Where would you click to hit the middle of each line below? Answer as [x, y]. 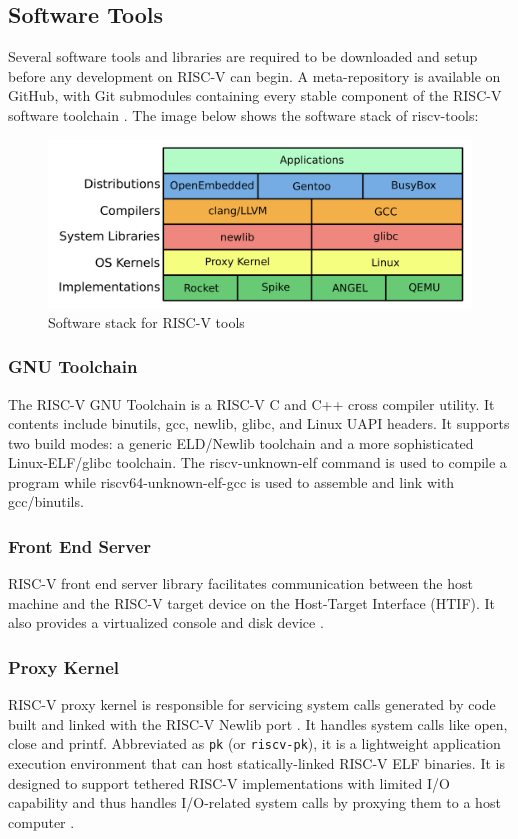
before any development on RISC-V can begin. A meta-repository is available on [254, 75]
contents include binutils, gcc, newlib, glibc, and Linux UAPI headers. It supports [259, 423]
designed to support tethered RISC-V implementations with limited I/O [229, 782]
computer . [41, 821]
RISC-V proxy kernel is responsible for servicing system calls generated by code [252, 704]
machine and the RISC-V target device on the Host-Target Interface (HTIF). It [252, 602]
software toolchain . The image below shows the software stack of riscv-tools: [243, 114]
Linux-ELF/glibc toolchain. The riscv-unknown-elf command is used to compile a [257, 462]
